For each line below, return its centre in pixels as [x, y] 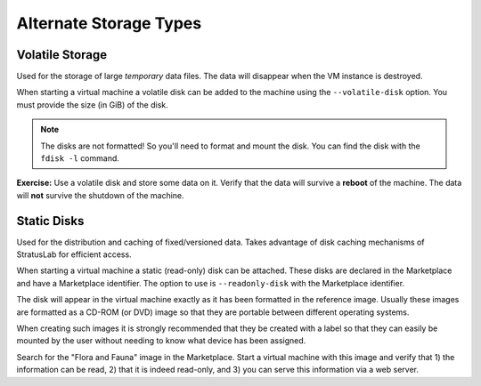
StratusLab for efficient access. [74, 254]
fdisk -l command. [80, 158]
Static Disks [50, 221]
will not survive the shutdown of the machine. [100, 195]
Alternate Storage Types [109, 23]
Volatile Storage [62, 55]
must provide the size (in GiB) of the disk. [92, 105]
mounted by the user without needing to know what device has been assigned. [161, 341]
